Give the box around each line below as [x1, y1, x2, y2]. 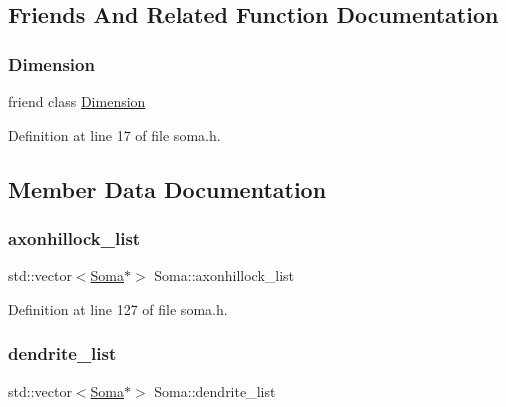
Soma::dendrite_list [154, 380, 276, 401]
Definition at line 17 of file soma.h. [8, 124, 221, 145]
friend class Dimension [8, 91, 146, 111]
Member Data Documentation [8, 173, 327, 204]
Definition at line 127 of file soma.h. [8, 298, 228, 319]
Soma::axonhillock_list [154, 265, 295, 286]
